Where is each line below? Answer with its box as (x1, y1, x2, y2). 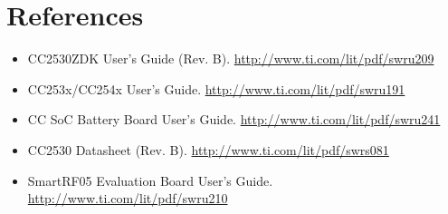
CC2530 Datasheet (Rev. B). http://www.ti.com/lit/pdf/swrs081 (27, 140, 389, 159)
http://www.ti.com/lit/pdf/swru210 (27, 189, 228, 208)
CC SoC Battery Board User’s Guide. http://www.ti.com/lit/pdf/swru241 (27, 110, 441, 129)
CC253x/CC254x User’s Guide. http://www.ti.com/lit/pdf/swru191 (27, 79, 405, 98)
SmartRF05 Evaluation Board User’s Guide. (27, 170, 273, 190)
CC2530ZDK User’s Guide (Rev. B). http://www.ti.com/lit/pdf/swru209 (27, 49, 434, 68)
